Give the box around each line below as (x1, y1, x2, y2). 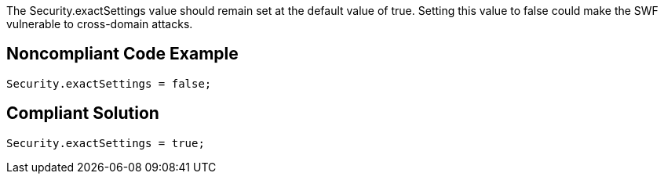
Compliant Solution (6, 103, 159, 124)
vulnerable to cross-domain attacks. (6, 17, 193, 31)
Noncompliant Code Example (6, 44, 239, 64)
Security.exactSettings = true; (6, 136, 205, 149)
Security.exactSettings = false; (6, 77, 212, 90)
